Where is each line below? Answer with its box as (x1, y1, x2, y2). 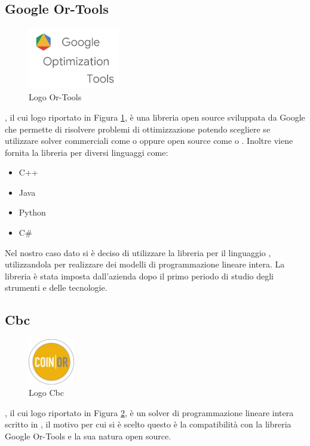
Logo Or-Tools (29, 91, 82, 103)
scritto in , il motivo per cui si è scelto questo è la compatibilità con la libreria (5, 418, 291, 430)
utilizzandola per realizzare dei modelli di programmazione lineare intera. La (5, 258, 285, 270)
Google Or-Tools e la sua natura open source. (5, 429, 171, 442)
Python (19, 206, 46, 219)
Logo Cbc (29, 386, 64, 399)
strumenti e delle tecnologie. (5, 281, 108, 294)
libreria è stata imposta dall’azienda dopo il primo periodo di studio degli (5, 269, 274, 282)
